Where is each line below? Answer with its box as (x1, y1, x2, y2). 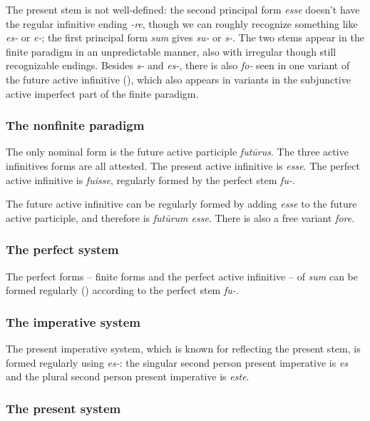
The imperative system (6, 313, 141, 330)
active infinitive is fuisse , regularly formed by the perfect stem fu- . (6, 172, 295, 187)
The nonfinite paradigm (6, 116, 145, 134)
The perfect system (6, 240, 119, 258)
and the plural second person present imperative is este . (6, 369, 250, 384)
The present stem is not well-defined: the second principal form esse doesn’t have (6, 2, 360, 16)
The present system (6, 399, 121, 417)
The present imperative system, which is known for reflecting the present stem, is (6, 340, 361, 355)
